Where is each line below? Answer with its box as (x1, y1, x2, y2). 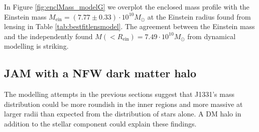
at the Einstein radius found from (147, 11, 251, 22)
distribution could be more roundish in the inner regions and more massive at (4, 98, 243, 109)
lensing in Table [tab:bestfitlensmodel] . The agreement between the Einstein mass (4, 21, 255, 32)
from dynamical (187, 31, 236, 41)
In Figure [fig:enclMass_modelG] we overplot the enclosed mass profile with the (4, 2, 249, 12)
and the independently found (4, 31, 93, 41)
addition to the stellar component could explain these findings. (4, 118, 197, 128)
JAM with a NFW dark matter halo (4, 65, 197, 81)
